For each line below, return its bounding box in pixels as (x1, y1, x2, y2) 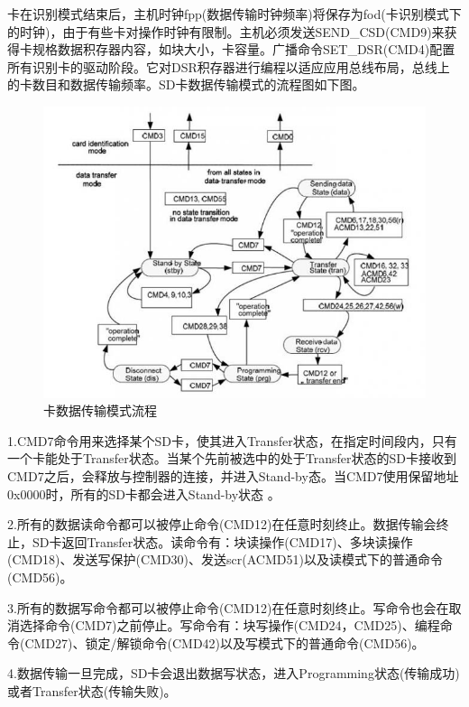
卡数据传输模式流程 (43, 401, 157, 420)
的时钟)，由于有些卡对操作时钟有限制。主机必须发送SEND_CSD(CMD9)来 (7, 22, 445, 41)
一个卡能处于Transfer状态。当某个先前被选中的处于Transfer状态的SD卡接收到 (7, 449, 456, 468)
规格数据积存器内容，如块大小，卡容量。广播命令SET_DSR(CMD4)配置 (32, 40, 455, 59)
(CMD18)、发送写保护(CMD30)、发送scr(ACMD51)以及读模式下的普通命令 (7, 550, 443, 569)
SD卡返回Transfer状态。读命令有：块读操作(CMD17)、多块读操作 (32, 532, 413, 551)
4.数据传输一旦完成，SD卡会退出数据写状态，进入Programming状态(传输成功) (7, 664, 460, 683)
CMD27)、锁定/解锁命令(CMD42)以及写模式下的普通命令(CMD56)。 (24, 633, 425, 652)
